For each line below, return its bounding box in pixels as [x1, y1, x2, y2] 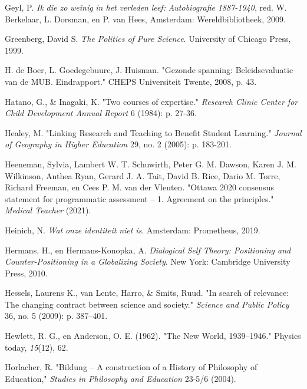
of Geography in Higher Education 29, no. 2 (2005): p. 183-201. [5, 138, 232, 150]
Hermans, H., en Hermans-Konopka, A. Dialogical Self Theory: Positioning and [5, 243, 291, 256]
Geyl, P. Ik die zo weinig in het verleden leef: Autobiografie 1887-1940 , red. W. [5, 1, 287, 13]
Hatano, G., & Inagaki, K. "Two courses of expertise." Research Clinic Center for [5, 95, 298, 107]
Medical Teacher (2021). [5, 204, 91, 216]
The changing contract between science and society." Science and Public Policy [5, 298, 289, 310]
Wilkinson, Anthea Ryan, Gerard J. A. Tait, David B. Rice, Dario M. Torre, [5, 169, 280, 182]
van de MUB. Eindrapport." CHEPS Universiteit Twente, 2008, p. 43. [5, 75, 257, 87]
